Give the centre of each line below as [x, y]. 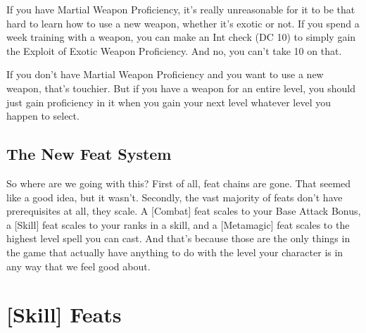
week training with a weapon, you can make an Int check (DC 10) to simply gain [181, 37]
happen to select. [43, 116]
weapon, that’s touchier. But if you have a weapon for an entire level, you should [181, 88]
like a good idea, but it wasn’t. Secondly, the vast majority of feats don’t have [175, 197]
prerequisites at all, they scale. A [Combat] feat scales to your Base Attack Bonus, [184, 211]
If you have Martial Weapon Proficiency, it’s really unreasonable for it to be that [181, 9]
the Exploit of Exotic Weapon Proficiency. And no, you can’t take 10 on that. [174, 50]
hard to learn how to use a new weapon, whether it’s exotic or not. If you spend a [183, 23]
